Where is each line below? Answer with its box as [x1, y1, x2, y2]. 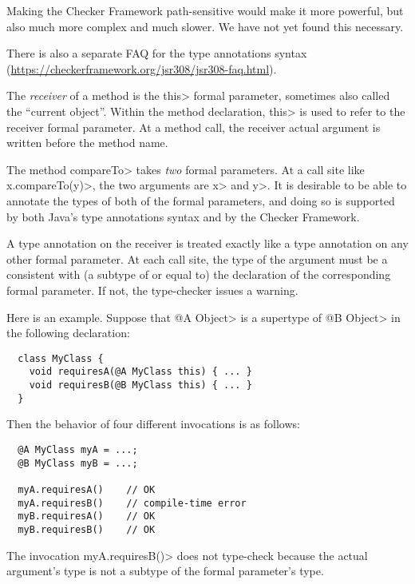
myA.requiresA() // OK [18, 483, 156, 495]
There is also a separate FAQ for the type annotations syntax [6, 45, 307, 62]
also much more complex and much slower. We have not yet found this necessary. [6, 18, 404, 34]
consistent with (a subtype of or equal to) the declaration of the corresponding [6, 266, 391, 283]
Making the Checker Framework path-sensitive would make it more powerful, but [6, 2, 404, 18]
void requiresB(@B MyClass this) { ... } [29, 379, 252, 391]
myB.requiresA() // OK [18, 511, 156, 522]
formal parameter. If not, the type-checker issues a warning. [6, 281, 298, 298]
